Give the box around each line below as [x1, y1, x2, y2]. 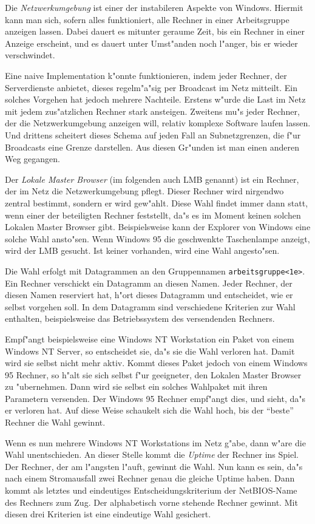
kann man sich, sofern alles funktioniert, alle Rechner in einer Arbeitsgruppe [5, 13, 290, 26]
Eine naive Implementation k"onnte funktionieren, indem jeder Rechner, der [5, 69, 287, 81]
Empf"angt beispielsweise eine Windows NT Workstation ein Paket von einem [5, 332, 294, 345]
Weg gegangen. [5, 152, 60, 165]
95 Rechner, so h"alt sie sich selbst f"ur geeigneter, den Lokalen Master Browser [5, 368, 302, 381]
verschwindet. [5, 49, 55, 61]
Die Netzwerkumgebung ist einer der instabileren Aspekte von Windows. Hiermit [5, 1, 303, 13]
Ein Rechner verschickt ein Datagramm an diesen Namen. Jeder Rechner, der [5, 276, 293, 289]
